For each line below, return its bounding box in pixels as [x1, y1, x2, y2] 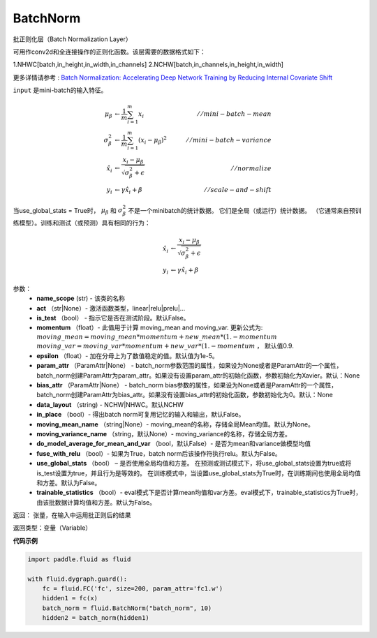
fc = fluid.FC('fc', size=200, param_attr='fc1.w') [42, 585, 223, 593]
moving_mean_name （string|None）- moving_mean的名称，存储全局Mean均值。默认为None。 [36, 420, 314, 429]
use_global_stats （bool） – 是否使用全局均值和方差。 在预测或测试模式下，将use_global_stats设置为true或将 [36, 459, 352, 468]
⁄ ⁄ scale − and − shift [205, 186, 272, 194]
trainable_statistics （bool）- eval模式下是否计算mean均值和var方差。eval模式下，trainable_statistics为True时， [36, 489, 362, 497]
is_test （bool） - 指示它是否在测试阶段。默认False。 [36, 314, 190, 322]
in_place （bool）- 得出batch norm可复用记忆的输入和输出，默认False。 [36, 410, 245, 419]
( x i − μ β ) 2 [138, 135, 168, 146]
